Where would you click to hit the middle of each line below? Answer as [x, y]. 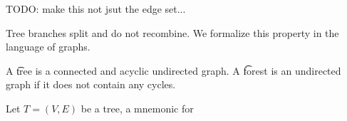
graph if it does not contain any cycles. [91, 84]
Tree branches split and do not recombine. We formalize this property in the [172, 32]
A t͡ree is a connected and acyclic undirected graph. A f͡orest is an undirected [173, 70]
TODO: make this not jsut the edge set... [96, 9]
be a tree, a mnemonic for [137, 108]
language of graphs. [48, 47]
